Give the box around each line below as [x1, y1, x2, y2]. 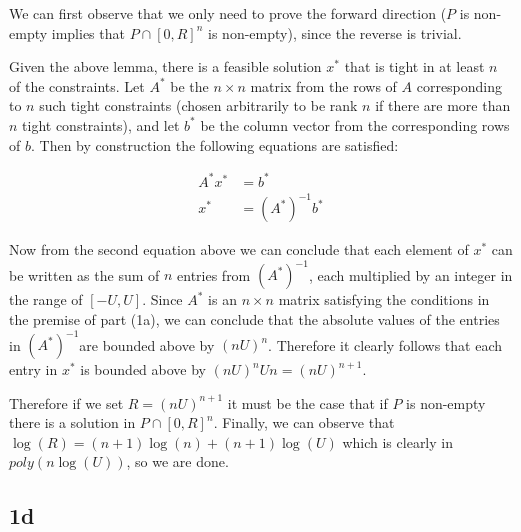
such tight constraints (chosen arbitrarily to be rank [39, 95, 358, 116]
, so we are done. [126, 451, 229, 472]
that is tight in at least [344, 56, 485, 77]
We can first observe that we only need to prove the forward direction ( [9, 3, 447, 23]
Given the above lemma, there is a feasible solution [9, 56, 322, 77]
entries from [177, 264, 251, 285]
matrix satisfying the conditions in [278, 289, 490, 310]
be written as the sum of [9, 264, 160, 285]
